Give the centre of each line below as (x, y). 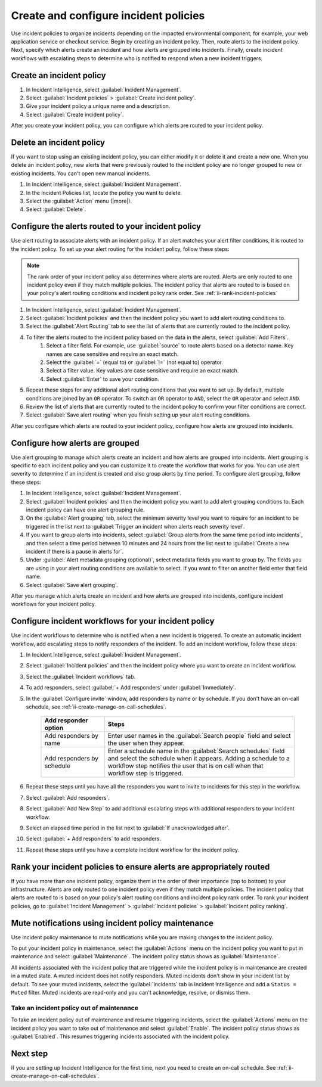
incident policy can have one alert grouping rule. (86, 510)
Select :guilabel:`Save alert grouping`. (72, 585)
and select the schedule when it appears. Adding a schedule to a (199, 759)
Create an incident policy (59, 75)
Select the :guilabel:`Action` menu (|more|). (79, 201)
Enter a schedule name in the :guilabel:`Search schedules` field (196, 751)
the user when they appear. (146, 743)
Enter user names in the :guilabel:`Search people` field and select (199, 736)
